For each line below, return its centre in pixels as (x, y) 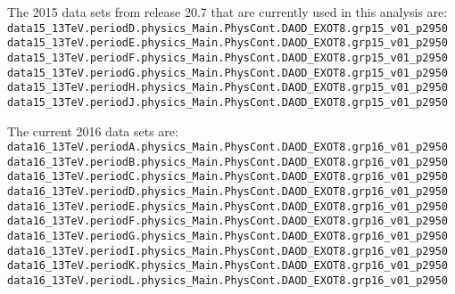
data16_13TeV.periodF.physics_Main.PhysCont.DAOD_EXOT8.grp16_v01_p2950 (227, 221)
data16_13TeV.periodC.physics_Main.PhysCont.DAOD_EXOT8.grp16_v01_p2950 (227, 177)
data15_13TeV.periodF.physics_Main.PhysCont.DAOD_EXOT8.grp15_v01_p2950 (227, 57)
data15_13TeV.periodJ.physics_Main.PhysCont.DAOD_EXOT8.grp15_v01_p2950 (227, 102)
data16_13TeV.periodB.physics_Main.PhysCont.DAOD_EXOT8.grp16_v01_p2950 (227, 162)
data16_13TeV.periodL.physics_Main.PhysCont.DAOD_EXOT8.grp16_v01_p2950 (227, 281)
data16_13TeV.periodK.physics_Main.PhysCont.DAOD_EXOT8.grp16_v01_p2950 (227, 266)
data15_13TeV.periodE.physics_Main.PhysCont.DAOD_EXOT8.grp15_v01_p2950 (227, 43)
